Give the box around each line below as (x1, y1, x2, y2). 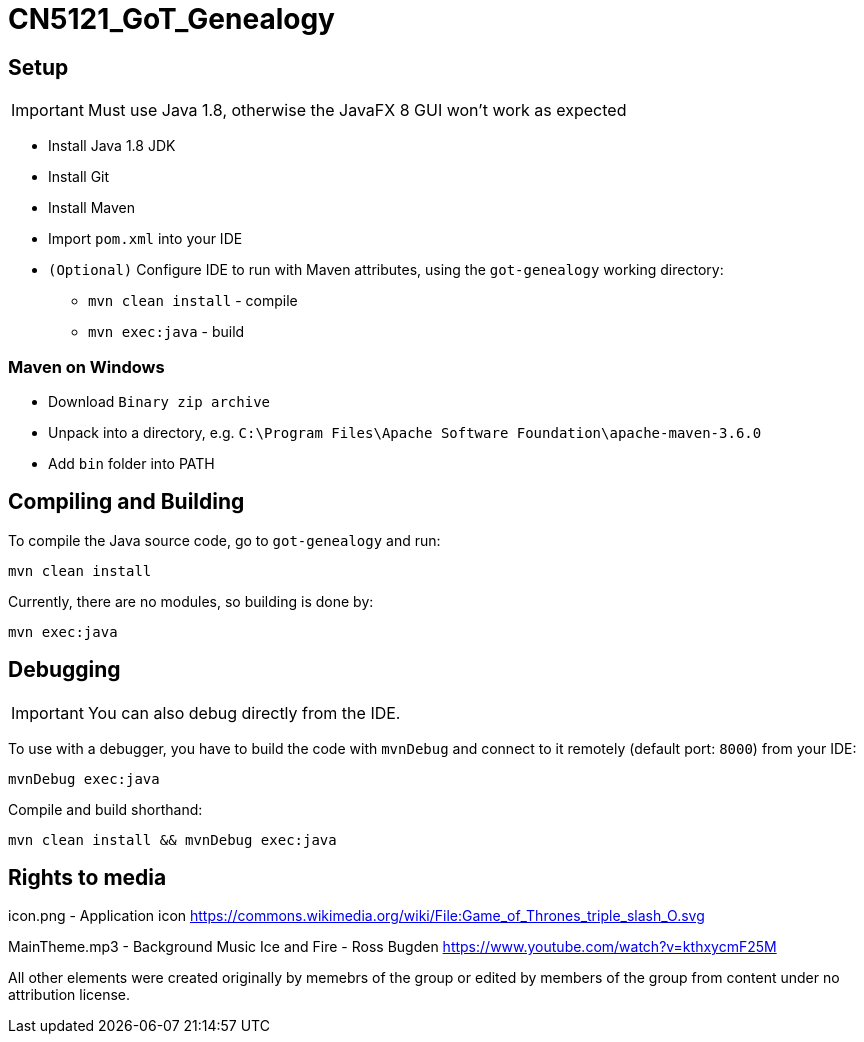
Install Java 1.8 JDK (48, 137, 176, 155)
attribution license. (8, 986, 131, 1004)
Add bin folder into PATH (48, 454, 215, 472)
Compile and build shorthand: (8, 800, 203, 818)
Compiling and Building (8, 489, 245, 515)
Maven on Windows (8, 356, 165, 377)
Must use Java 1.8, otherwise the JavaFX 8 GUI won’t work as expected (87, 100, 627, 121)
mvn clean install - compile (88, 292, 298, 310)
